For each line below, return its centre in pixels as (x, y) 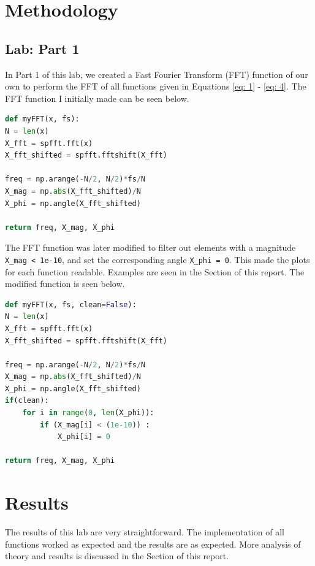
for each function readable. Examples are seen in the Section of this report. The (155, 271)
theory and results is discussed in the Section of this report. (117, 556)
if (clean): (27, 401)
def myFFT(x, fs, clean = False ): (71, 304)
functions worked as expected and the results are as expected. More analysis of (153, 544)
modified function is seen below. (65, 284)
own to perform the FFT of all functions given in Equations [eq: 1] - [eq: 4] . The (156, 86)
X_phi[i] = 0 (84, 437)
